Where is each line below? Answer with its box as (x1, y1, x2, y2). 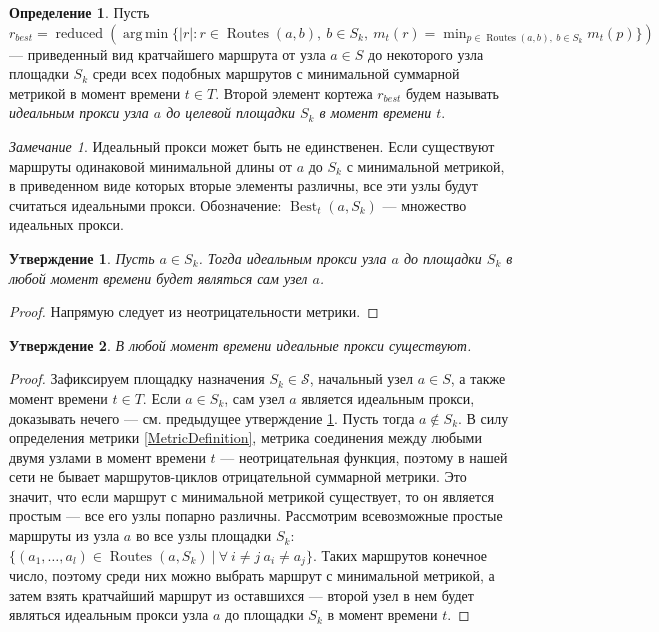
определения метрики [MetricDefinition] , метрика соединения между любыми (9, 427, 482, 448)
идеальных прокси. (9, 214, 124, 235)
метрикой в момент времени (9, 82, 181, 103)
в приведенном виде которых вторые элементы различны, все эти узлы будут (9, 175, 478, 196)
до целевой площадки (166, 102, 295, 123)
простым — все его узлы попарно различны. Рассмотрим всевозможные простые (9, 505, 503, 526)
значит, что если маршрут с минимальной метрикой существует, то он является (9, 485, 494, 506)
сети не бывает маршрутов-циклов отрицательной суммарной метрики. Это (9, 466, 467, 487)
